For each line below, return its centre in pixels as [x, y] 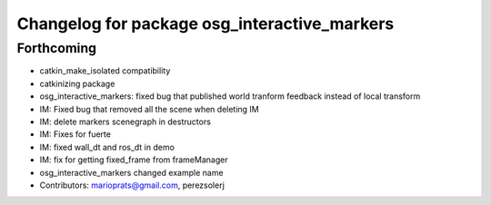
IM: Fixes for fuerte [75, 134]
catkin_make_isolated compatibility [105, 71]
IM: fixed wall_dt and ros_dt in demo [107, 147]
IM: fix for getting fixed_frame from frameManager [134, 160]
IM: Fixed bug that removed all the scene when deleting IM [149, 109]
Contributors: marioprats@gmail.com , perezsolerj [132, 185]
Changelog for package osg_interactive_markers [205, 24]
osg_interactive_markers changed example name [131, 172]
